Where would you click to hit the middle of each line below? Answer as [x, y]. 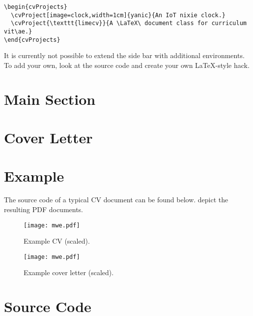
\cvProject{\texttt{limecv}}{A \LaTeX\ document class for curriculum [129, 23]
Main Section [50, 99]
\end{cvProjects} [32, 40]
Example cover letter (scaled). [69, 272]
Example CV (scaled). [57, 241]
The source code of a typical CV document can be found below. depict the [116, 200]
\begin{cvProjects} [36, 7]
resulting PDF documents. [44, 209]
